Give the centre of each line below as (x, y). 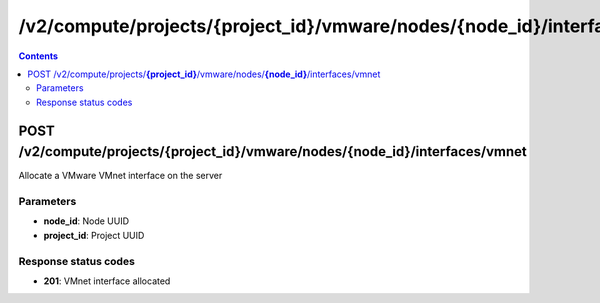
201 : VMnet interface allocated (107, 281)
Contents (38, 56)
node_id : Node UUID (86, 221)
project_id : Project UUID (94, 235)
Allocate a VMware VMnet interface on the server (120, 176)
